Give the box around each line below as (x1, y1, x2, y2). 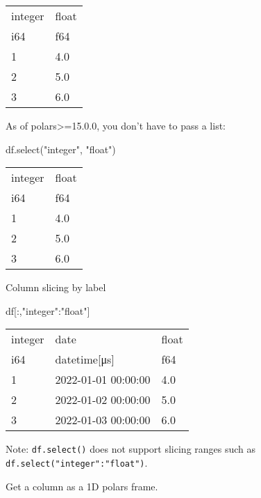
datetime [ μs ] (55, 351, 115, 368)
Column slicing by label (6, 280, 106, 295)
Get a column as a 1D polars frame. (6, 478, 158, 493)
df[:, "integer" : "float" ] (6, 303, 90, 318)
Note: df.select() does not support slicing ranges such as (6, 442, 256, 456)
